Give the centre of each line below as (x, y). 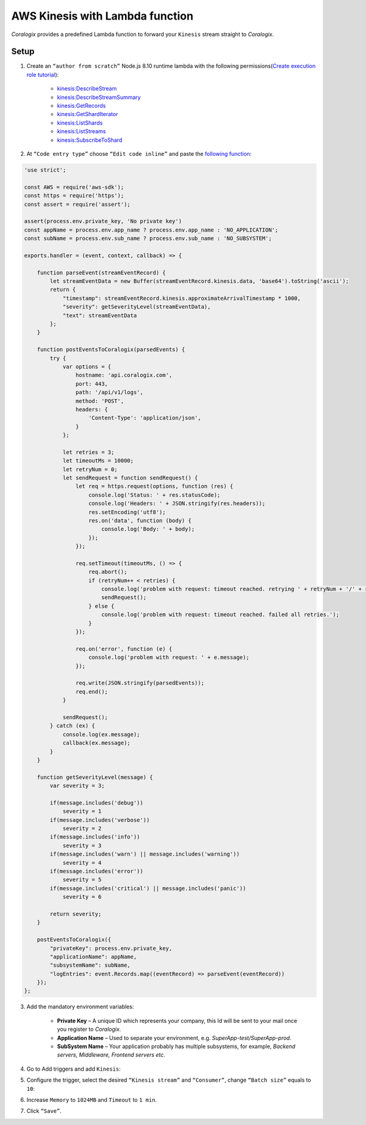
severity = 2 (82, 829)
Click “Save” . (44, 1111)
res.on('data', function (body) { (140, 520)
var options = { (87, 366)
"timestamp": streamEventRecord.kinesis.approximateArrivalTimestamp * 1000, (182, 298)
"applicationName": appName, (93, 957)
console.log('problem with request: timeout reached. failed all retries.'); (220, 615)
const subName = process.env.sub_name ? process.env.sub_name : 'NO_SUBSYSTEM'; (148, 239)
